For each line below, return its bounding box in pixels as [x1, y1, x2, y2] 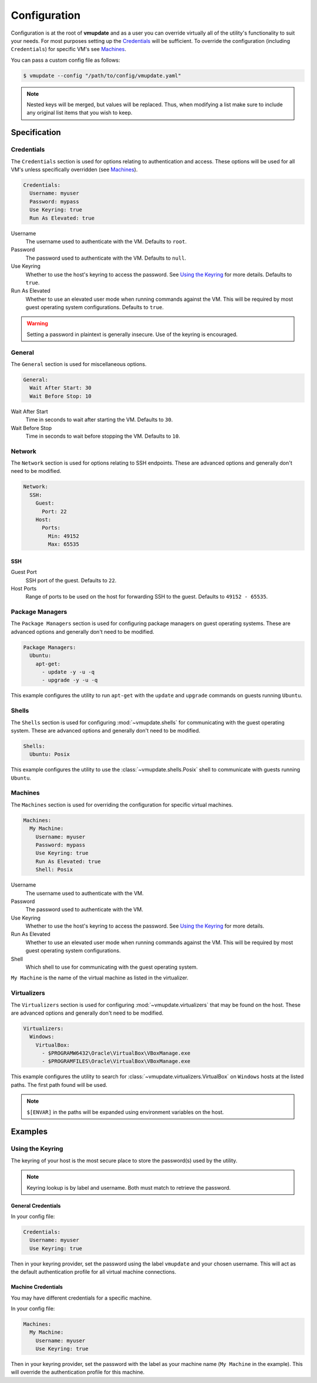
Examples [11, 1127, 48, 1137]
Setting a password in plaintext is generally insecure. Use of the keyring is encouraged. [26, 331, 238, 338]
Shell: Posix [35, 867, 73, 873]
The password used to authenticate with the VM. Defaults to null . [25, 254, 187, 261]
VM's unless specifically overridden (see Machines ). [11, 166, 138, 173]
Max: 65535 [48, 541, 79, 548]
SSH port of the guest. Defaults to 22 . [25, 576, 117, 584]
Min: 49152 [48, 532, 79, 539]
